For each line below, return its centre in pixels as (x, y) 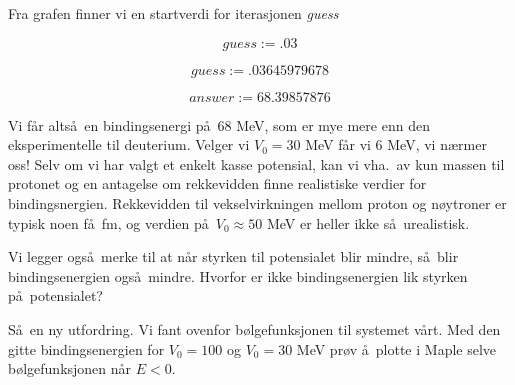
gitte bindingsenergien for (86, 348)
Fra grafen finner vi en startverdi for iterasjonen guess (173, 13)
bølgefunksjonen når (70, 368)
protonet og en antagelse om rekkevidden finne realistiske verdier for (217, 183)
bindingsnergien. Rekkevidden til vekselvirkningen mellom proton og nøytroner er (257, 202)
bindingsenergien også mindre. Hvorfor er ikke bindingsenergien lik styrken (238, 275)
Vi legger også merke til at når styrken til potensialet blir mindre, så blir (233, 256)
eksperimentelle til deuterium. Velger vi (129, 144)
